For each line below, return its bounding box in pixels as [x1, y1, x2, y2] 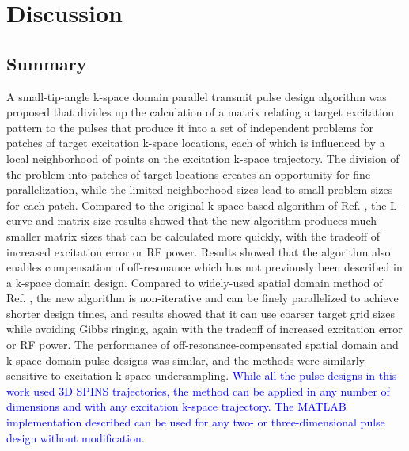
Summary [6, 51, 87, 75]
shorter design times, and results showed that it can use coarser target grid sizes [6, 305, 395, 321]
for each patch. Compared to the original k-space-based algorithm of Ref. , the [6, 196, 387, 213]
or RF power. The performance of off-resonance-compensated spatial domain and [6, 336, 399, 353]
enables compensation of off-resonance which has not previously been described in [6, 259, 403, 275]
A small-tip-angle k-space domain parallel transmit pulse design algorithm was [6, 88, 387, 104]
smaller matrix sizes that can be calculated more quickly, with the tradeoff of [6, 227, 381, 244]
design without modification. [6, 429, 145, 445]
